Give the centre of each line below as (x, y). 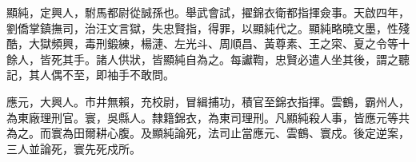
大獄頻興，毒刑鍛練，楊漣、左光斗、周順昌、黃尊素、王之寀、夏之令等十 (219, 43)
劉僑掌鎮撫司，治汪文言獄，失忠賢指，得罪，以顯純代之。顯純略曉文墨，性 (202, 28)
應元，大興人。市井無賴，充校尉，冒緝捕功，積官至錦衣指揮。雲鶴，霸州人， (208, 101)
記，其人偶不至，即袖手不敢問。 (90, 75)
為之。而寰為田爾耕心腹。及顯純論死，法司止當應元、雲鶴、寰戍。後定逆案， (208, 133)
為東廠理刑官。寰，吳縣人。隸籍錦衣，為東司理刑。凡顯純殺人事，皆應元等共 (208, 117)
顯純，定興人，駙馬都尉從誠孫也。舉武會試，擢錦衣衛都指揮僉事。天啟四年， (208, 12)
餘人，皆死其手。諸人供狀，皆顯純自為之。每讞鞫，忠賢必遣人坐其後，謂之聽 (208, 59)
